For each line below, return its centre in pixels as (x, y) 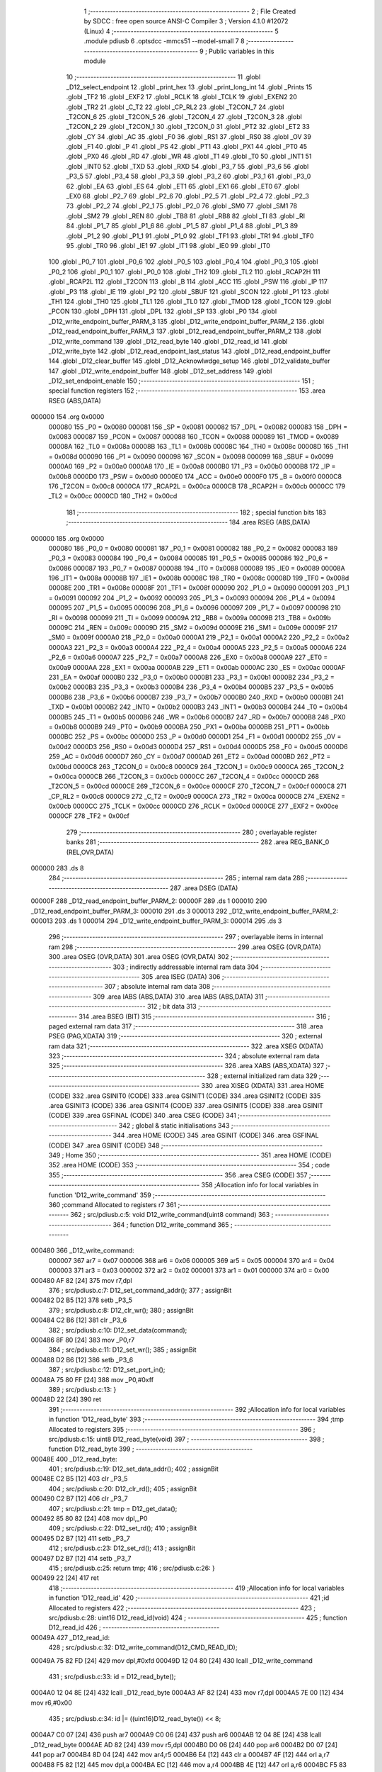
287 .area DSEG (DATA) (204, 888)
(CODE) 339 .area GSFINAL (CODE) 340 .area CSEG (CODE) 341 (142, 1116)
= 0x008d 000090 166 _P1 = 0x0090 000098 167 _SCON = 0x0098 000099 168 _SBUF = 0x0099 (191, 456)
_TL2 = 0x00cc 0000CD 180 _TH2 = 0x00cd (113, 496)
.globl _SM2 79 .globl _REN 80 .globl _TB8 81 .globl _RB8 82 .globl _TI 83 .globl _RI (186, 215)
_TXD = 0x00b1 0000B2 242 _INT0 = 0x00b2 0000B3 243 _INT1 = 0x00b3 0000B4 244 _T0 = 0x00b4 (198, 707)
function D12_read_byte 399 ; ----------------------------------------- (151, 1449)
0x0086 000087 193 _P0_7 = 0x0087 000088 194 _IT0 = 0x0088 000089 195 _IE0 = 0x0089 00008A (197, 568)
